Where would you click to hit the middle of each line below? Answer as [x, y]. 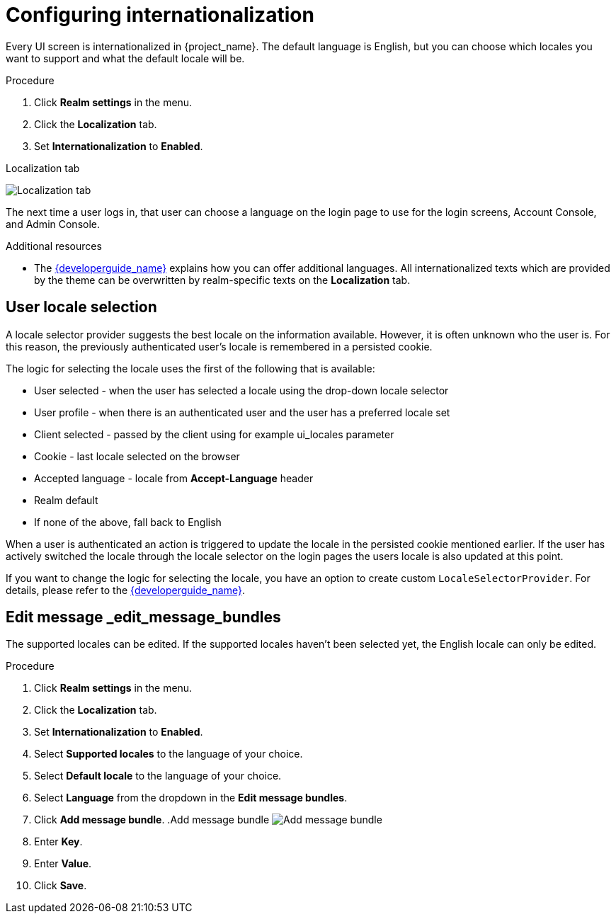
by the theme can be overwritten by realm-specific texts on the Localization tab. [222, 280]
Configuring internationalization [160, 15]
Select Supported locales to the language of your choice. [169, 754]
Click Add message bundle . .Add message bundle [152, 820]
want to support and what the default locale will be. [125, 58]
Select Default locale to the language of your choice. [158, 776]
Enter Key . [58, 842]
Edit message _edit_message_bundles [143, 617]
